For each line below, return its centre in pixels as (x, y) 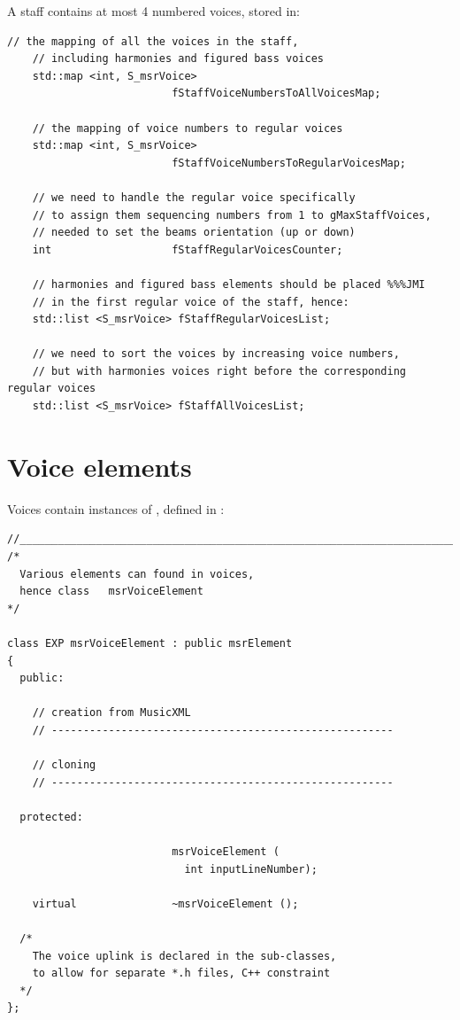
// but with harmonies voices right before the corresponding (219, 371)
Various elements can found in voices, (137, 574)
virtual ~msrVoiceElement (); (165, 903)
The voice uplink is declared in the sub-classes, (184, 956)
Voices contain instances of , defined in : (116, 508)
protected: (51, 817)
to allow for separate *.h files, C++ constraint (181, 973)
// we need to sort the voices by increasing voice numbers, (216, 354)
